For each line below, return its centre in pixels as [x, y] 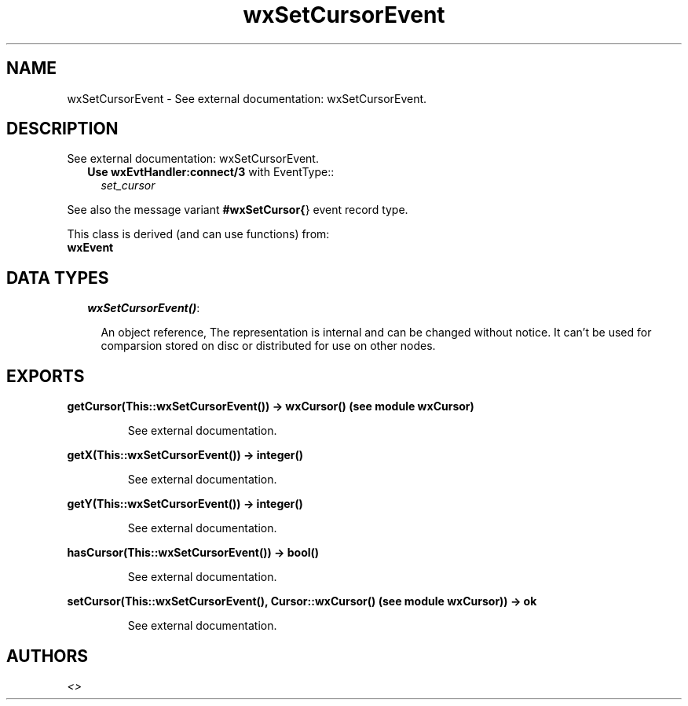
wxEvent [90, 248]
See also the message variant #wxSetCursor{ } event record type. [238, 210]
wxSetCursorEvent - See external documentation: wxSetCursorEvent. [247, 98]
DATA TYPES [58, 278]
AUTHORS [48, 656]
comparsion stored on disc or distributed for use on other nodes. [268, 346]
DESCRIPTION [62, 129]
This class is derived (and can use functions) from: [198, 234]
